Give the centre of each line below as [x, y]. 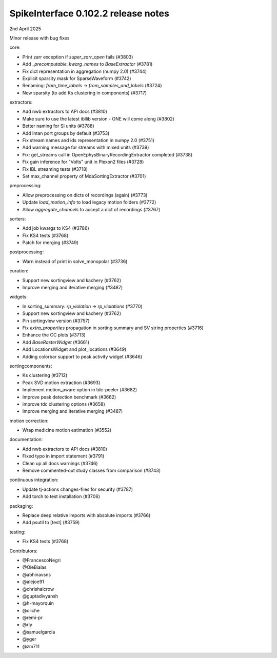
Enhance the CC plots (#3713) [54, 335]
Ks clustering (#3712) [45, 375]
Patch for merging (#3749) [51, 243]
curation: [19, 271]
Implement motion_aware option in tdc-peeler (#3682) [80, 390]
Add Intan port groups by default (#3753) [66, 133]
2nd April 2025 [25, 29]
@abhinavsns [37, 574]
